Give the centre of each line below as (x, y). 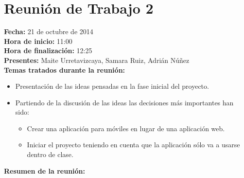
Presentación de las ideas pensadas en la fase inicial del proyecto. (112, 86)
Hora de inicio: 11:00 (38, 41)
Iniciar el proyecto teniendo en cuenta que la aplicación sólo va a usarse (133, 145)
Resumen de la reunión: (45, 170)
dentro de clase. (50, 154)
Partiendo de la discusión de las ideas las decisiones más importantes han (124, 102)
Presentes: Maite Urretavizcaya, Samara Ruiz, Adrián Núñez (97, 60)
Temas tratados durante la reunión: (65, 69)
